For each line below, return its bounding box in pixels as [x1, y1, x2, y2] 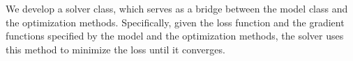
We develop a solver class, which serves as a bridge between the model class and [6, 1, 348, 15]
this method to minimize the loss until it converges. [6, 42, 225, 56]
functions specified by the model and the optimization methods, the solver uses [6, 28, 344, 43]
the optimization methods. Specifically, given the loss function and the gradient [6, 15, 345, 29]
